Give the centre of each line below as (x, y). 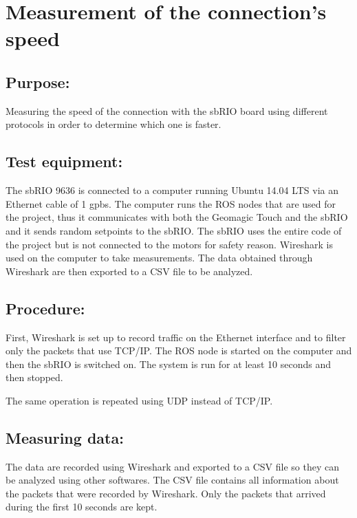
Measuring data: (65, 437)
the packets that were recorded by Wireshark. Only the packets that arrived (166, 493)
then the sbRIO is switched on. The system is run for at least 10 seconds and (169, 364)
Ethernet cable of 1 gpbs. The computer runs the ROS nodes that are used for (171, 203)
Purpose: (38, 82)
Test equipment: (64, 161)
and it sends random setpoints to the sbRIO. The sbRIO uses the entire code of (174, 230)
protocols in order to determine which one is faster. (113, 124)
